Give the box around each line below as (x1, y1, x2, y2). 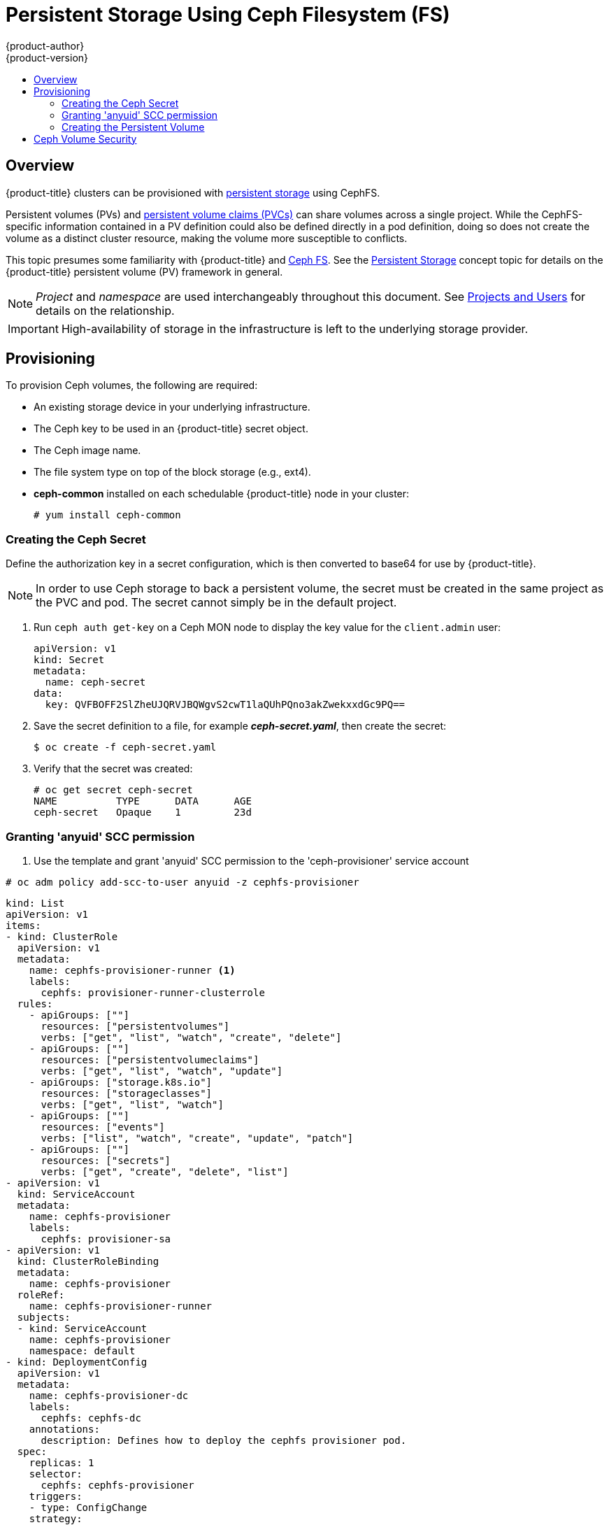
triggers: (29, 1490, 83, 1502)
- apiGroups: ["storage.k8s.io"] (29, 1076, 213, 1088)
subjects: (17, 1311, 71, 1323)
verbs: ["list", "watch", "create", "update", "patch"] (41, 1132, 354, 1144)
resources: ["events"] (41, 1121, 165, 1133)
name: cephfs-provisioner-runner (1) (29, 964, 236, 976)
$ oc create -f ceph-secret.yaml (34, 742, 217, 753)
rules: (17, 998, 53, 1009)
